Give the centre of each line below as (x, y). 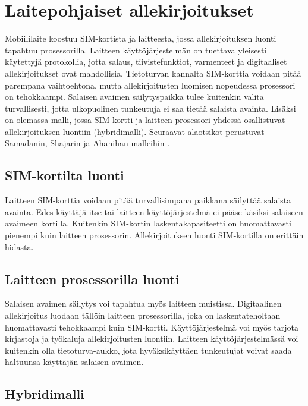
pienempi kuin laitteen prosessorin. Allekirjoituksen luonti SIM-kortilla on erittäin (154, 235)
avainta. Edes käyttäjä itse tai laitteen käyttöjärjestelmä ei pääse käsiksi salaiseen (154, 211)
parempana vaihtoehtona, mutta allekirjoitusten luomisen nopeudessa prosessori (150, 85)
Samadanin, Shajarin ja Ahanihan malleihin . (87, 143)
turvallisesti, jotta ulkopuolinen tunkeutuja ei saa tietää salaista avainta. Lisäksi (150, 108)
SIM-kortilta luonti (65, 175)
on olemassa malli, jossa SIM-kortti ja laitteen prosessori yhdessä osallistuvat (145, 120)
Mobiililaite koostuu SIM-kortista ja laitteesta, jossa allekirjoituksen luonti (141, 38)
